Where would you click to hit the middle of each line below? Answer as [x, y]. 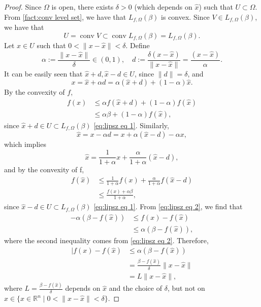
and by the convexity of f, [44, 169]
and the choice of [135, 288]
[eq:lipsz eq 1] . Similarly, [131, 125]
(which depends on [163, 7]
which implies [25, 144]
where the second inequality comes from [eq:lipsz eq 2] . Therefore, [106, 240]
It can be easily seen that [43, 73]
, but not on [186, 288]
